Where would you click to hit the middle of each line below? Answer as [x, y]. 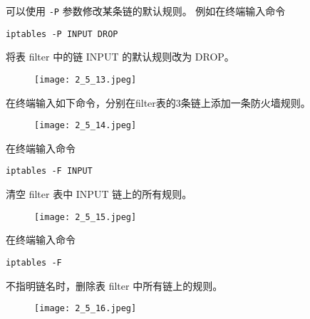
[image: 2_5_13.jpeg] [86, 79]
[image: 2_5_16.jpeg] [86, 309]
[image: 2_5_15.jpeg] [86, 217]
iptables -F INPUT [49, 171]
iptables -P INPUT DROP [62, 34]
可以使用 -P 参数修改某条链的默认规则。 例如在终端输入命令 [146, 11]
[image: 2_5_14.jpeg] [86, 126]
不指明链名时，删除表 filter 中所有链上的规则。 [114, 285]
